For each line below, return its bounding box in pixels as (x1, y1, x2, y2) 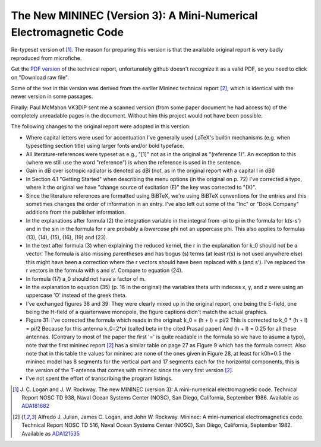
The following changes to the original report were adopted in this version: (11, 123, 191, 130)
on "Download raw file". (11, 74, 70, 81)
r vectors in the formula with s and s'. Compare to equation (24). (26, 267, 183, 274)
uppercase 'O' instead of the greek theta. (26, 291, 127, 299)
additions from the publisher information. (26, 208, 126, 216)
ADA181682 (21, 402, 50, 410)
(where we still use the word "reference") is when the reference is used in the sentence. (26, 159, 242, 166)
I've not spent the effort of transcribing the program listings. (26, 375, 173, 382)
